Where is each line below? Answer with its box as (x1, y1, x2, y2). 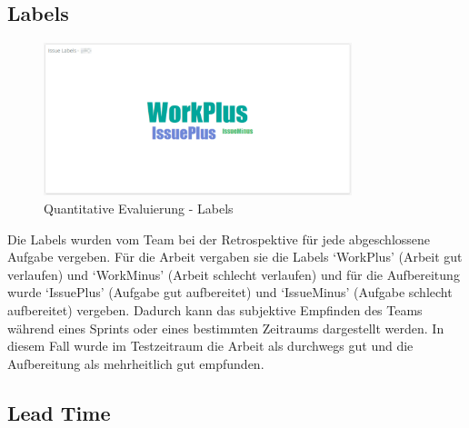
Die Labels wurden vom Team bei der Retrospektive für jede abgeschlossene (7, 229, 431, 248)
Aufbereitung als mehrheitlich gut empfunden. (7, 353, 264, 373)
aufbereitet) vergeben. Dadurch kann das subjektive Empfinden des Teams (7, 301, 423, 320)
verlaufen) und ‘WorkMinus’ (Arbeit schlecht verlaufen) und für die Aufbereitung (7, 264, 460, 284)
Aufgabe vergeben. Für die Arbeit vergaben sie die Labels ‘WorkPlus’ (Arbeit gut (7, 247, 463, 266)
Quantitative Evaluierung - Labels (44, 199, 234, 218)
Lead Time (7, 398, 111, 426)
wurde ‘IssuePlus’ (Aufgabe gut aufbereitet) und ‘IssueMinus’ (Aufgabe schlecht (7, 283, 453, 302)
